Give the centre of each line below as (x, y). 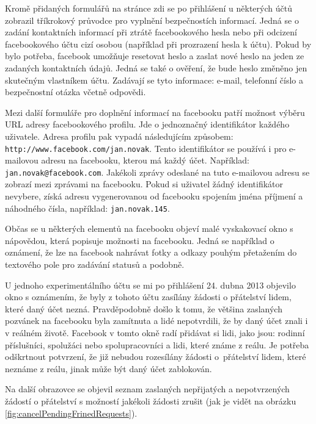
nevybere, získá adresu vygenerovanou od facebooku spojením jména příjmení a (154, 196)
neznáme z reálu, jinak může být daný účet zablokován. (108, 368)
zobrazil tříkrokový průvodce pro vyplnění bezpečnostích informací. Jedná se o (152, 20)
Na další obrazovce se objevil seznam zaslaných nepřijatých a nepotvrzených (147, 389)
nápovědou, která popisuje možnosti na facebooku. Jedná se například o (140, 240)
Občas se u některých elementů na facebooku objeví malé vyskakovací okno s (149, 228)
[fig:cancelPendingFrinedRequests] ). (71, 413)
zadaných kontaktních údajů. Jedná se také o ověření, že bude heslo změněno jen (156, 67)
